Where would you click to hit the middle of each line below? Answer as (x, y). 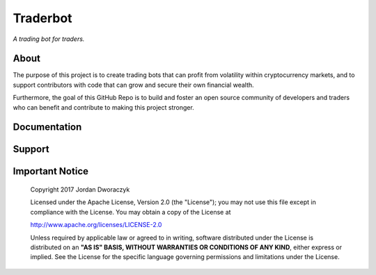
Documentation (47, 127)
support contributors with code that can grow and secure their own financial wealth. (133, 85)
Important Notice (50, 171)
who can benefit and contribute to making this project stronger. (103, 107)
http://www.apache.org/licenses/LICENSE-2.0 (96, 225)
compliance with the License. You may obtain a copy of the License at (131, 212)
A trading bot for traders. (49, 39)
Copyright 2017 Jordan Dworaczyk (80, 190)
